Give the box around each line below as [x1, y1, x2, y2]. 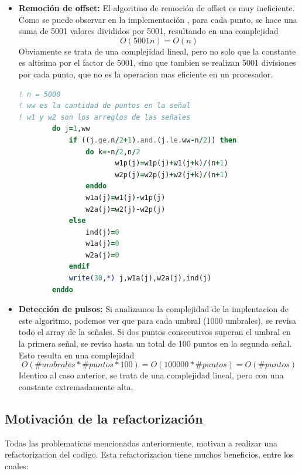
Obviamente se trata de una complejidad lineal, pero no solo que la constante [18, 45, 296, 57]
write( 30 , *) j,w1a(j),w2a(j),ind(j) [68, 274, 212, 283]
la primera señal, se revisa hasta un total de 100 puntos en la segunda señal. [18, 337, 292, 350]
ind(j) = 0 [85, 228, 119, 236]
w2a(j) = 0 [85, 250, 119, 259]
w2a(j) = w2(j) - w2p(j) [85, 205, 166, 214]
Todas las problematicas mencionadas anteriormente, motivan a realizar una [5, 436, 277, 449]
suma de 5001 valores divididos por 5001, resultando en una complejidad [18, 25, 279, 37]
